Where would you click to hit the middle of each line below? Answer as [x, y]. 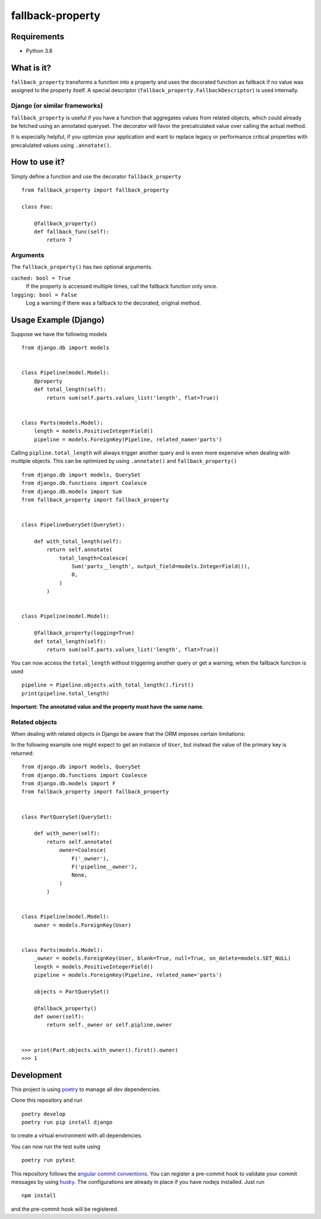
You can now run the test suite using [56, 1146]
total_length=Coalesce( [94, 558]
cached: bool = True [41, 278]
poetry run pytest [48, 1160]
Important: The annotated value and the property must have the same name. [108, 706]
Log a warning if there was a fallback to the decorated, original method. [114, 303]
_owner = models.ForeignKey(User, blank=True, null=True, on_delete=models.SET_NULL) [162, 958]
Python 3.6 [39, 51]
